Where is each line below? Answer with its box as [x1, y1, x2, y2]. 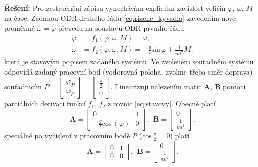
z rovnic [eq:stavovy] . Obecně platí [107, 98, 216, 109]
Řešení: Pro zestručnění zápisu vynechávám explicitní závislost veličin [4, 3, 226, 13]
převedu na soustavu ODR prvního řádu [58, 22, 184, 33]
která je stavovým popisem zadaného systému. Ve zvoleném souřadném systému [4, 56, 254, 67]
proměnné [4, 22, 35, 33]
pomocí [222, 81, 246, 92]
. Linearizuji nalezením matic [110, 81, 202, 92]
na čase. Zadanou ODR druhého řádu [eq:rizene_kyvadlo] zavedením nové [4, 12, 236, 23]
